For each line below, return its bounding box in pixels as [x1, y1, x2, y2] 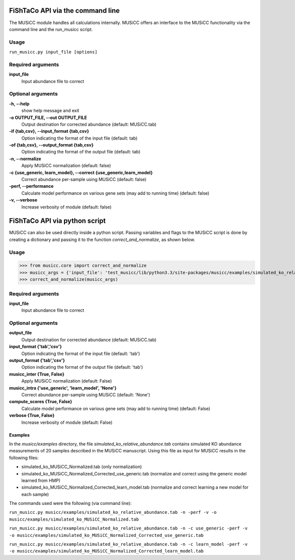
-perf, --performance [9, 183, 54, 189]
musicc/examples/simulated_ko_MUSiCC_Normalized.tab [9, 516, 139, 522]
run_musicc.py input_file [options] [9, 49, 98, 55]
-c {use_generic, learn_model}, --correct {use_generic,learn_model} [9, 170, 153, 176]
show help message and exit [21, 108, 80, 114]
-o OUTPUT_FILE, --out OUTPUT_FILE [9, 115, 87, 120]
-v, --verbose [9, 197, 38, 203]
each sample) [21, 491, 49, 497]
